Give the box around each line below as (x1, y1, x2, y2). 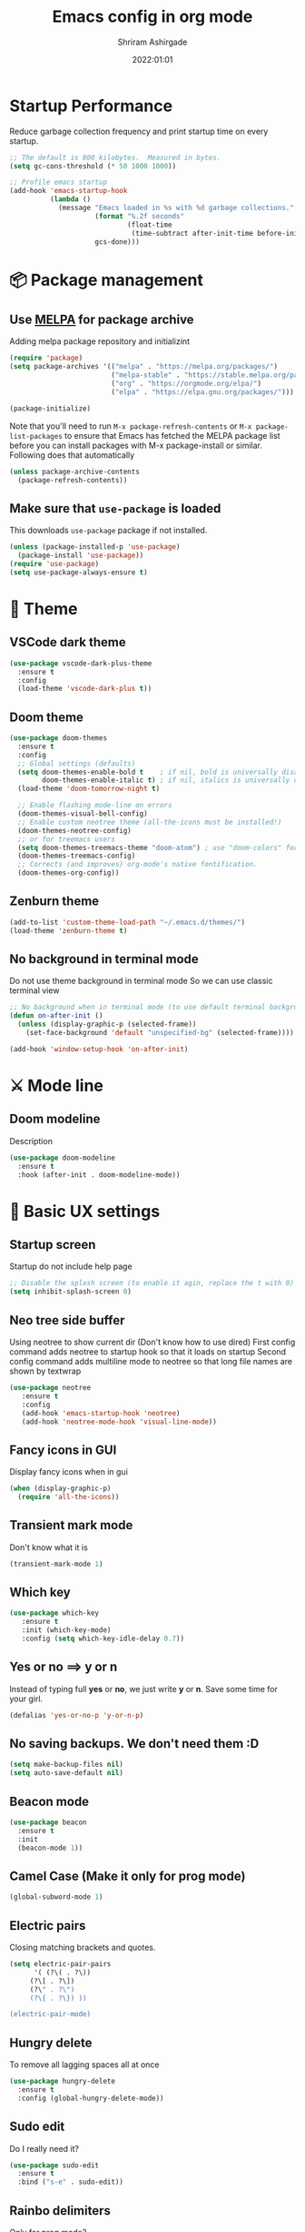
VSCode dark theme (9, 634, 127, 650)
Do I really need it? (9, 2143, 80, 2154)
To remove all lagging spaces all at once (9, 2059, 160, 2070)
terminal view (9, 985, 60, 996)
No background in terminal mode (9, 951, 200, 967)
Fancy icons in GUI (9, 1442, 117, 1457)
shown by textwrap (9, 1365, 82, 1376)
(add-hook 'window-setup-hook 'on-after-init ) (9, 1044, 189, 1053)
